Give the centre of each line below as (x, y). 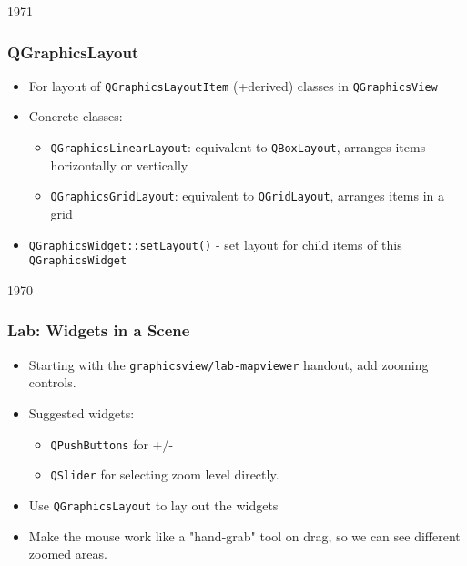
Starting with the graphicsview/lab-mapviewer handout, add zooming (228, 364)
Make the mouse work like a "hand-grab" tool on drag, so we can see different (244, 535)
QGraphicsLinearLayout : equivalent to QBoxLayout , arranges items (238, 147)
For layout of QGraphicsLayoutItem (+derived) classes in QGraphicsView (233, 85)
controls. (52, 382)
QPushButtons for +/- (112, 443)
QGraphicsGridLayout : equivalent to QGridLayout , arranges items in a (247, 196)
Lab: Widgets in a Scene (99, 330)
